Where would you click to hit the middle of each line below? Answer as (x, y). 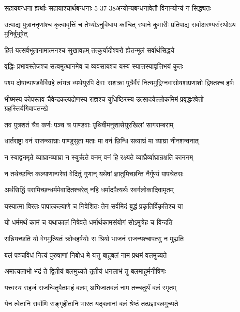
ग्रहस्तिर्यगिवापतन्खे (26, 108)
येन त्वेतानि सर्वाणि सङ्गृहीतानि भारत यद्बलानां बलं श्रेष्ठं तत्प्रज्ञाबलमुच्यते (91, 304)
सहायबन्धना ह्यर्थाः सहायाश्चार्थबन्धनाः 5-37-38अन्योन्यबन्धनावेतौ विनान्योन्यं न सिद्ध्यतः (108, 8)
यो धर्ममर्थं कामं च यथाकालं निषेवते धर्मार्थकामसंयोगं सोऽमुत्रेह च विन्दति (89, 222)
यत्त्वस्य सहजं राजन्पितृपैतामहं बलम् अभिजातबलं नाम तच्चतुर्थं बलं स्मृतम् (90, 287)
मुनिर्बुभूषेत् (16, 34)
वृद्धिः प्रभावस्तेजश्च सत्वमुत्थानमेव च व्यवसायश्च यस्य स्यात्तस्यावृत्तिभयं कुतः (94, 66)
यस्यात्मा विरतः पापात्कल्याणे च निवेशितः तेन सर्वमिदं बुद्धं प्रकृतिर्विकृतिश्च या (94, 206)
